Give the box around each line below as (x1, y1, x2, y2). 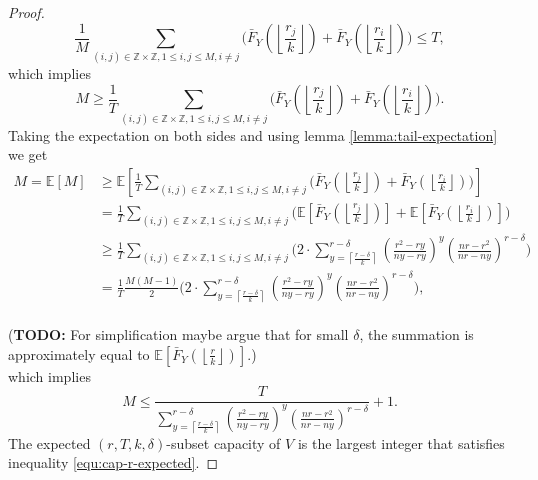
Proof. (8, 2, 45, 22)
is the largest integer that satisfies (297, 432, 505, 453)
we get (8, 144, 48, 165)
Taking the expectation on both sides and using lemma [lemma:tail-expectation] (8, 124, 498, 145)
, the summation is (359, 324, 474, 345)
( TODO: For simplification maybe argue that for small (8, 324, 349, 345)
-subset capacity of (166, 432, 281, 453)
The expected (8, 432, 91, 453)
